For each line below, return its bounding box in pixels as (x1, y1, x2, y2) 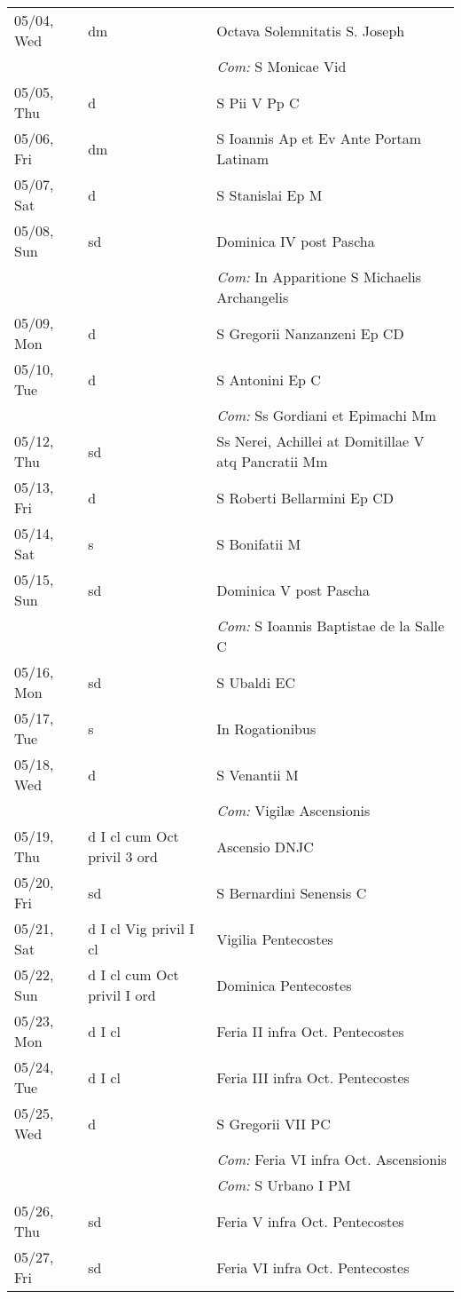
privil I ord (88, 985, 156, 1005)
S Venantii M (216, 764, 299, 785)
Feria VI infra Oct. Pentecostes (216, 1256, 410, 1278)
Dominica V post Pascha (216, 579, 370, 600)
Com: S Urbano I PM (216, 1175, 351, 1195)
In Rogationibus (216, 717, 316, 739)
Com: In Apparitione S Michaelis (216, 266, 421, 287)
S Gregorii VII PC (216, 1113, 331, 1134)
